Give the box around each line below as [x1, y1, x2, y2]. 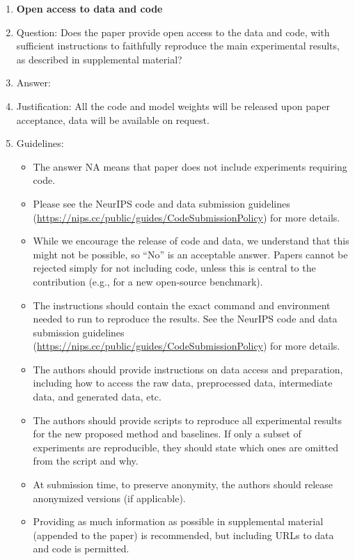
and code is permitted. [33, 541, 129, 556]
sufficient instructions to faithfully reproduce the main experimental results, [16, 38, 340, 53]
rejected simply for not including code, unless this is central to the [33, 260, 316, 275]
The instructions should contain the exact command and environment [33, 297, 331, 312]
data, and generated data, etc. [33, 389, 161, 404]
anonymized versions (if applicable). [33, 490, 186, 505]
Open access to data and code [16, 1, 163, 15]
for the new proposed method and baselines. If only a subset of [33, 426, 301, 441]
